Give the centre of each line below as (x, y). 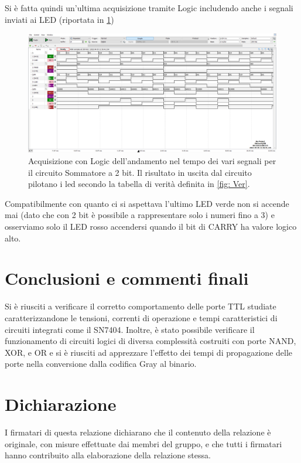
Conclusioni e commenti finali (127, 278)
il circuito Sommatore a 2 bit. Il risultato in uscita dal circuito (140, 172)
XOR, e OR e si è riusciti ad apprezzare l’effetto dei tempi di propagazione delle (149, 352)
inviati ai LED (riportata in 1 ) (59, 19)
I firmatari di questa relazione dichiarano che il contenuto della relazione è (138, 432)
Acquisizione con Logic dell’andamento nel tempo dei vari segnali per (152, 161)
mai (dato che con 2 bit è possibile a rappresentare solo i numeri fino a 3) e (140, 215)
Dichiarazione (61, 404)
